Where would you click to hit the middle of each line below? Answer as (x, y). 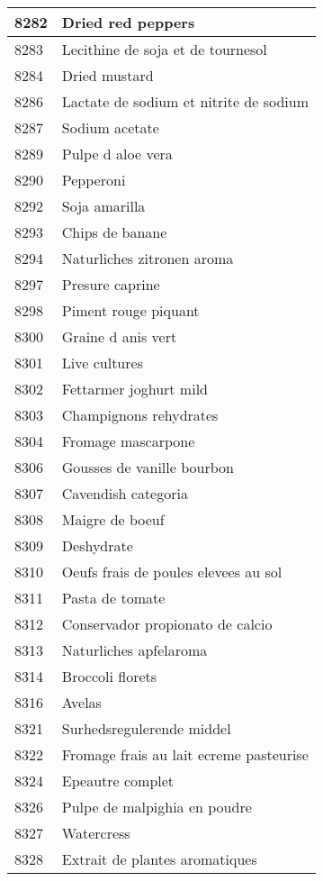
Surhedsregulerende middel (146, 728)
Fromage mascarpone (128, 441)
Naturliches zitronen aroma (148, 258)
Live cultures (102, 363)
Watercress (96, 833)
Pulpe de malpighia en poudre (157, 807)
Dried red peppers (128, 22)
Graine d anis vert (119, 336)
